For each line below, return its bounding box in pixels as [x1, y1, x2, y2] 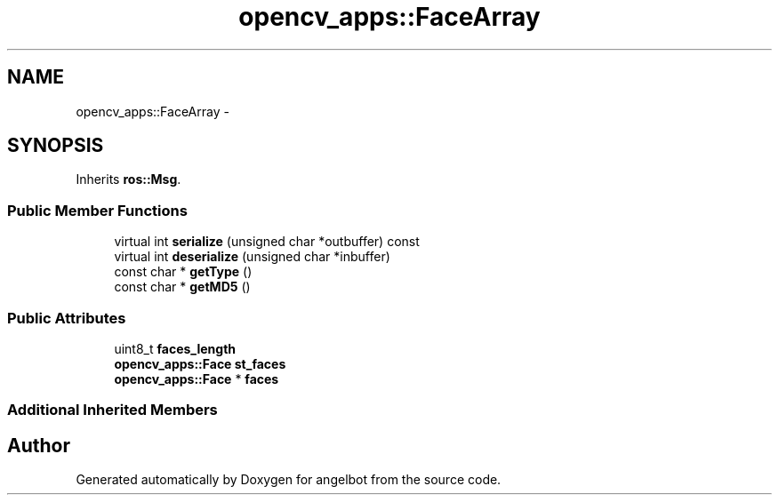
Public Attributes [7, 308, 126, 327]
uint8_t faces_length [114, 340, 237, 356]
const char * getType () [114, 264, 253, 280]
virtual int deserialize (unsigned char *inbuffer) [114, 249, 390, 265]
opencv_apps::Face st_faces [114, 355, 286, 371]
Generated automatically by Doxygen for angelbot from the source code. [76, 472, 502, 488]
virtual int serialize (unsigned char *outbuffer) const [114, 234, 420, 250]
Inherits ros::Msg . [76, 171, 181, 187]
